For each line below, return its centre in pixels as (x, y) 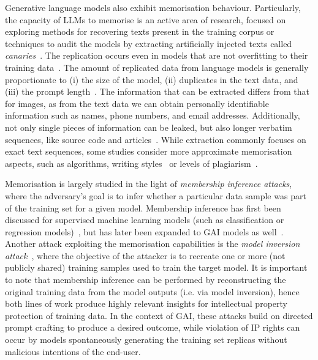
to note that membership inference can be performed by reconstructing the (146, 280)
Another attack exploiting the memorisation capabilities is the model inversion (153, 244)
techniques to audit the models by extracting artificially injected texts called (149, 43)
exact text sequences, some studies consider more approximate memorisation (149, 151)
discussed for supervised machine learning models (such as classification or (145, 220)
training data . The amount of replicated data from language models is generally (157, 67)
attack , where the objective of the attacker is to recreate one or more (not (145, 255)
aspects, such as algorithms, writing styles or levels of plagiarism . (131, 163)
